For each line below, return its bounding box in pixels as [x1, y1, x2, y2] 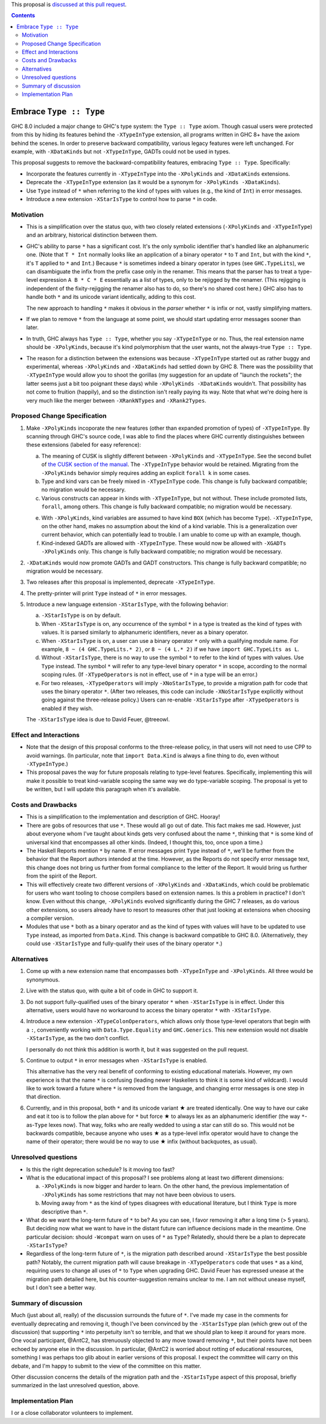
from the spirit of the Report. [26, 872, 97, 880]
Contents [11, 12, 36, 19]
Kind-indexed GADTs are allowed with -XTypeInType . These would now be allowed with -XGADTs [41, 539, 287, 546]
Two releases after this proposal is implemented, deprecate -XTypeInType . [26, 578, 216, 586]
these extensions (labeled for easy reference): [26, 441, 141, 449]
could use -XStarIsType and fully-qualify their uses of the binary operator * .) [26, 940, 223, 947]
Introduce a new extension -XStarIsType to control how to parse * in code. [26, 195, 217, 202]
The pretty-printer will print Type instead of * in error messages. [26, 589, 187, 597]
